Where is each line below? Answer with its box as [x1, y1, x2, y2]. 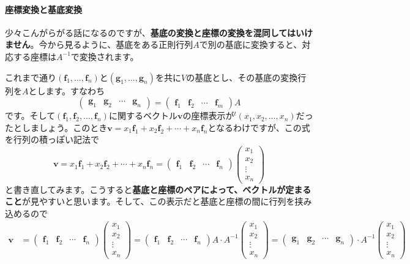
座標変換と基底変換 [5, 2, 82, 15]
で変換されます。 [70, 50, 139, 62]
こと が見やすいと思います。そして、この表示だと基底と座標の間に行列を [5, 195, 295, 208]
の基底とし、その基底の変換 [186, 70, 298, 83]
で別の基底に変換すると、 [199, 38, 302, 51]
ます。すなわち [45, 84, 105, 97]
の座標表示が [182, 109, 234, 122]
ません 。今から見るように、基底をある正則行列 [5, 38, 193, 51]
